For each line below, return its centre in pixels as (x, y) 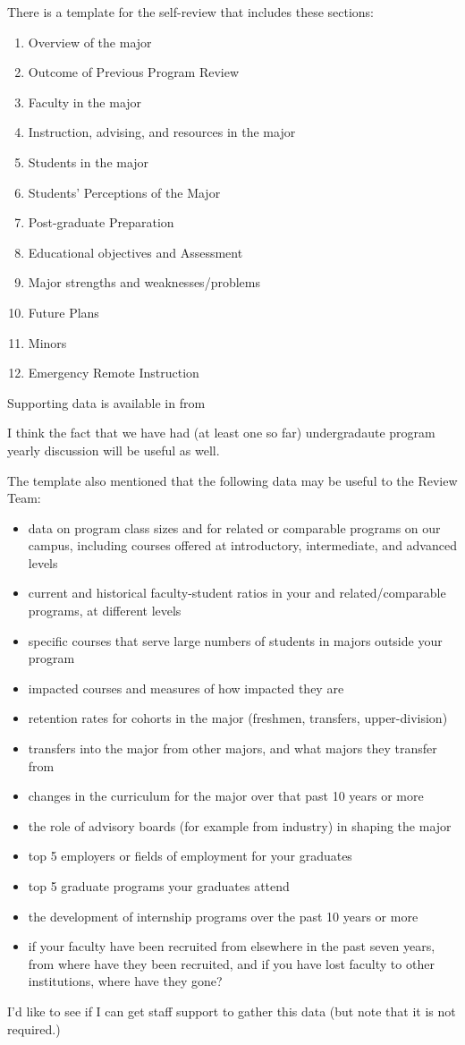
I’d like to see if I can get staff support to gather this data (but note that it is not (232, 1011)
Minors (47, 342)
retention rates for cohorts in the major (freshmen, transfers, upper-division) (238, 718)
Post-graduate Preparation (101, 222)
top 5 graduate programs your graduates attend (159, 886)
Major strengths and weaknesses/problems (144, 282)
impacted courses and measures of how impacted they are (186, 688)
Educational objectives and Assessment (135, 252)
